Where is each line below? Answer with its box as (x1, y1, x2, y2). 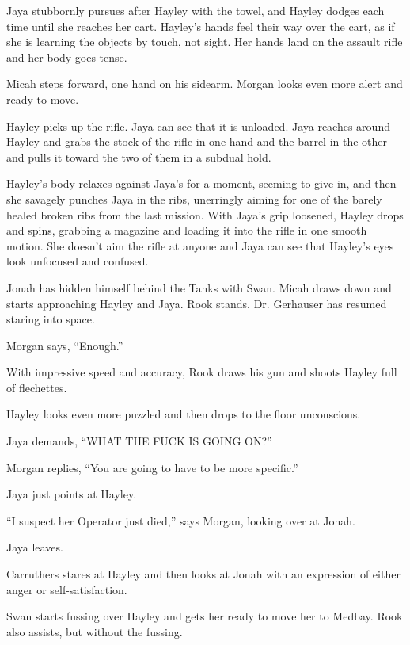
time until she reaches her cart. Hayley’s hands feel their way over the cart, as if (6, 17, 395, 34)
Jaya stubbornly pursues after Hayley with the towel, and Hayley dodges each (6, 2, 385, 18)
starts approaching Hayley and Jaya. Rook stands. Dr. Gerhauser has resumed (6, 295, 387, 311)
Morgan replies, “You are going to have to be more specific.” (6, 459, 298, 475)
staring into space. (6, 311, 95, 327)
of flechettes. (6, 379, 67, 395)
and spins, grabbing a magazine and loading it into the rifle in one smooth (6, 222, 367, 239)
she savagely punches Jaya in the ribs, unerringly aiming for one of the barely (6, 190, 382, 207)
